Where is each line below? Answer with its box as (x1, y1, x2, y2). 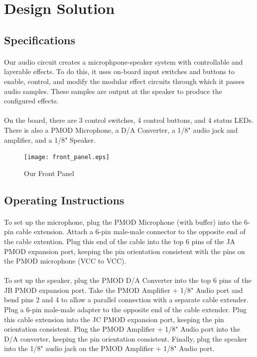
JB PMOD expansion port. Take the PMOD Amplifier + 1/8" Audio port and (4, 284, 243, 295)
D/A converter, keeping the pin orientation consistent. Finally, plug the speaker (4, 333, 248, 344)
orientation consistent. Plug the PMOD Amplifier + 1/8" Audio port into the (4, 324, 240, 334)
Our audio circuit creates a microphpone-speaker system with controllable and (4, 56, 243, 67)
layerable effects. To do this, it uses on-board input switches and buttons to (4, 66, 235, 77)
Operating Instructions (4, 192, 125, 207)
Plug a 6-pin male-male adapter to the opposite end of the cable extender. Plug (4, 304, 247, 315)
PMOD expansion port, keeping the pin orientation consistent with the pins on (4, 246, 245, 256)
